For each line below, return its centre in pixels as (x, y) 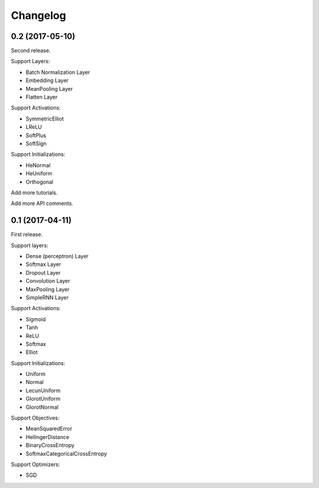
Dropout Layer (43, 272)
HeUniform (39, 174)
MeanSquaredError (49, 429)
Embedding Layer (47, 80)
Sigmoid (36, 319)
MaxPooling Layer (48, 289)
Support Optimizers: (35, 464)
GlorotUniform (43, 399)
